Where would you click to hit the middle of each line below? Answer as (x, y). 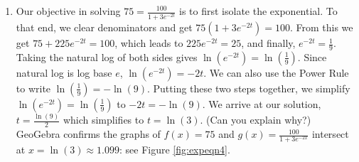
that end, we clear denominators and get (104, 27)
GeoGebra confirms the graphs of (88, 134)
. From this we (321, 27)
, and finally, (268, 43)
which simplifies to (103, 120)
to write (33, 88)
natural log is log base (64, 72)
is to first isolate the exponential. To (258, 11)
